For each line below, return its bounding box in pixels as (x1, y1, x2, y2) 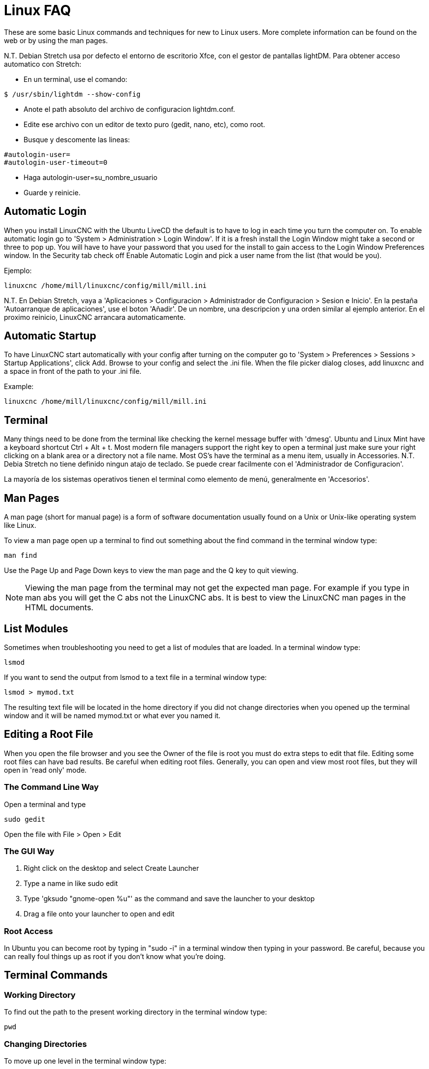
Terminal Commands (4, 969, 108, 982)
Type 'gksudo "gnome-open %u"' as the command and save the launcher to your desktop (24, 894, 315, 903)
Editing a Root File (4, 728, 93, 741)
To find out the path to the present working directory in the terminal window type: (4, 1008, 267, 1017)
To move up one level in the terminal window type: (4, 1057, 166, 1066)
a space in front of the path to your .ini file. (4, 367, 142, 376)
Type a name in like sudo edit (24, 879, 118, 888)
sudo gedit (4, 815, 46, 823)
